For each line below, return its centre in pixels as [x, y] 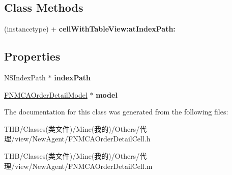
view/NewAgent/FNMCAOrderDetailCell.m [83, 166]
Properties [32, 56]
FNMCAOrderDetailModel [46, 94]
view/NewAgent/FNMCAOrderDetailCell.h [82, 139]
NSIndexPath [25, 77]
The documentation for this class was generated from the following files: [116, 112]
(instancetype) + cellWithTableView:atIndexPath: [90, 29]
